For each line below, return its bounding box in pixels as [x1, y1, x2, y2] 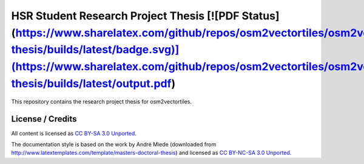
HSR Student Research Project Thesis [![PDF [11, 9, 240, 22]
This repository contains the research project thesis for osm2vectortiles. [11, 97, 192, 105]
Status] [241, 9, 280, 22]
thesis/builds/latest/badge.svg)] [11, 43, 180, 57]
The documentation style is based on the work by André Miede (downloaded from [11, 141, 217, 148]
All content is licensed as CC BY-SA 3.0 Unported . [11, 130, 136, 137]
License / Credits [11, 114, 77, 124]
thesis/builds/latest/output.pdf [11, 76, 172, 90]
